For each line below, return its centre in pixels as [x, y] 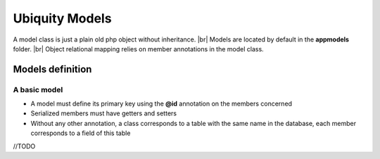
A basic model [38, 89]
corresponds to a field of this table [81, 133]
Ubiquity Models [62, 18]
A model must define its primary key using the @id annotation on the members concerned [161, 104]
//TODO [24, 146]
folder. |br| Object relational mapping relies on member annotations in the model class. [138, 49]
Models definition [52, 69]
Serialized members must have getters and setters [104, 113]
